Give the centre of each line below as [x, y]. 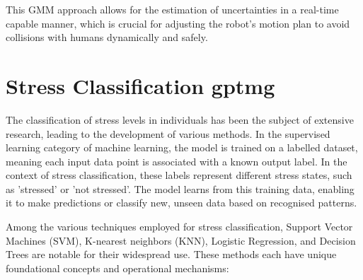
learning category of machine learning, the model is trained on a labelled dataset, [182, 147]
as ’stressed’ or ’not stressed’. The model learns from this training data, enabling [180, 188]
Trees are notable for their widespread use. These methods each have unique [171, 254]
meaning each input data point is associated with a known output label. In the [177, 161]
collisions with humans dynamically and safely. [107, 37]
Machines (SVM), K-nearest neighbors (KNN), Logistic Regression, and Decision [181, 240]
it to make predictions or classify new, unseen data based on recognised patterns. [181, 203]
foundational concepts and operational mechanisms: [117, 268]
